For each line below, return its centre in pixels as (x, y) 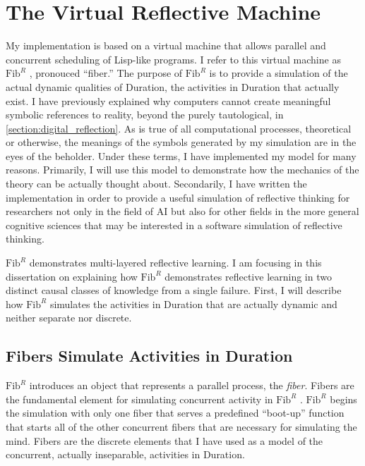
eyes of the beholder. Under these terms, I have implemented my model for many (181, 155)
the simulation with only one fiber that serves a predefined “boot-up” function (175, 413)
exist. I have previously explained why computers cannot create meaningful (168, 100)
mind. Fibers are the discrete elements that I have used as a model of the (164, 440)
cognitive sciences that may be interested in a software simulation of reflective (174, 225)
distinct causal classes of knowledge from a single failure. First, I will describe (174, 290)
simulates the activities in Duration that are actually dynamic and (193, 303)
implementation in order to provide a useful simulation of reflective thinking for (178, 197)
